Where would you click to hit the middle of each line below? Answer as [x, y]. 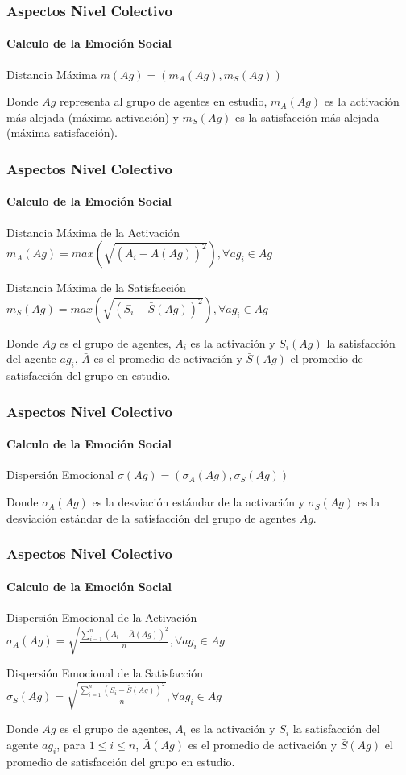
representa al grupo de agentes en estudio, [164, 101]
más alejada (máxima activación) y [93, 117]
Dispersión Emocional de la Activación [102, 617]
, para [71, 744]
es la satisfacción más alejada [307, 117]
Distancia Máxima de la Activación [93, 232]
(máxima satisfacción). [62, 133]
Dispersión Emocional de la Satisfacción [105, 673]
